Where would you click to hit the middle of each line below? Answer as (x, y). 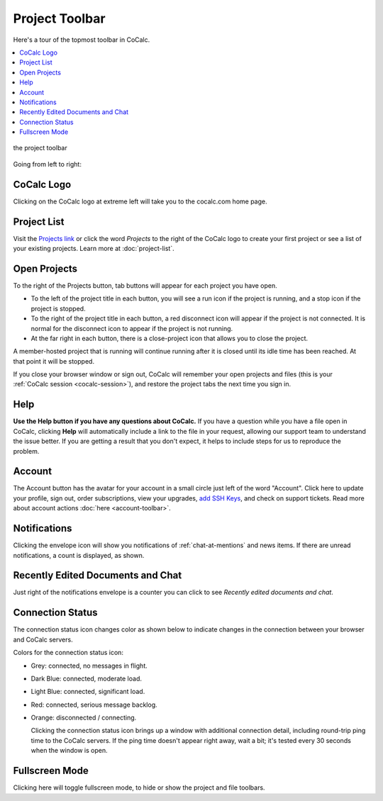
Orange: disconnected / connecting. (84, 718)
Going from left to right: (47, 164)
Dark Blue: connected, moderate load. (86, 678)
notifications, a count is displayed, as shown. (79, 555)
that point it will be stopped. (54, 361)
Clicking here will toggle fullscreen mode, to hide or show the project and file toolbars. (139, 788)
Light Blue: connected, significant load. (88, 692)
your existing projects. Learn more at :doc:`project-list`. (94, 249)
